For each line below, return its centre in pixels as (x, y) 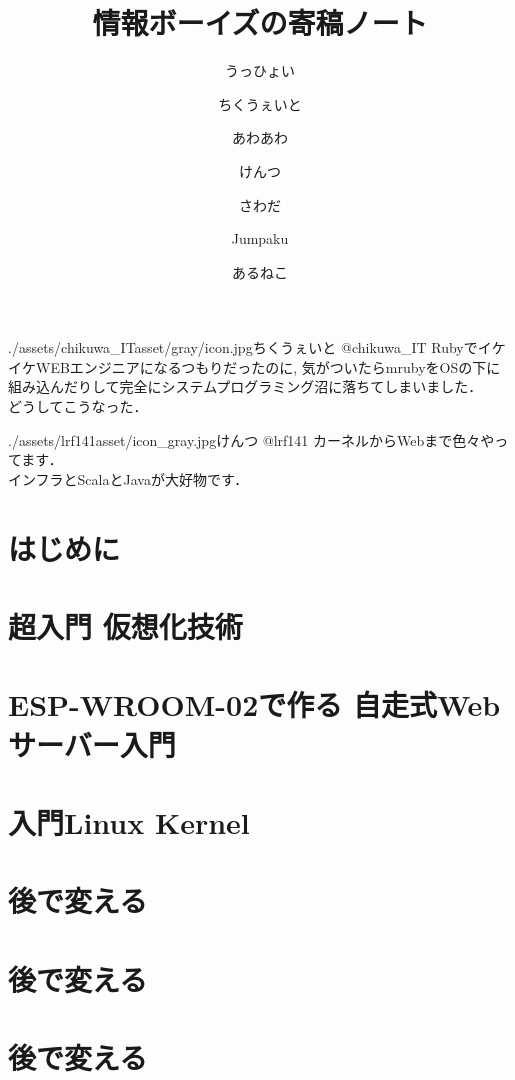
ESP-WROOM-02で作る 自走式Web (254, 704)
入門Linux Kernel (129, 821)
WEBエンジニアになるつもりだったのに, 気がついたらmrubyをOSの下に (268, 366)
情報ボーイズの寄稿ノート (260, 22)
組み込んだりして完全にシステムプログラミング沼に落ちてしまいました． (245, 386)
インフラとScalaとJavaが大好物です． (128, 478)
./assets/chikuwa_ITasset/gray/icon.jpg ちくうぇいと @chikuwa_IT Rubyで (243, 347)
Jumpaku (260, 238)
